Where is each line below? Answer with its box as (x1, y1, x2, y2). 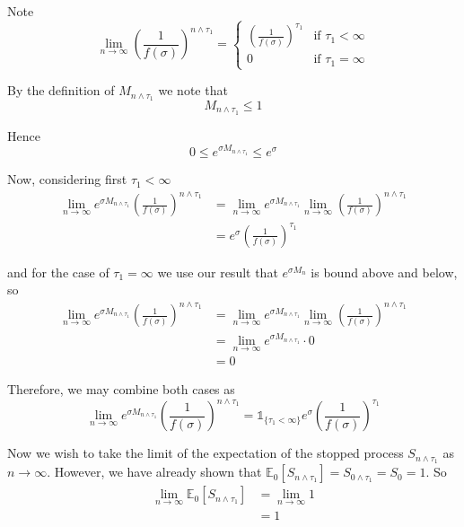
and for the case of (7, 262, 109, 281)
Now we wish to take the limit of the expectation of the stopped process (7, 444, 404, 462)
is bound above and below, (311, 262, 458, 281)
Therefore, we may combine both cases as (7, 380, 235, 399)
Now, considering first (7, 170, 127, 189)
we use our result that (157, 262, 278, 281)
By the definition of (7, 81, 115, 100)
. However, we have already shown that (47, 462, 262, 481)
